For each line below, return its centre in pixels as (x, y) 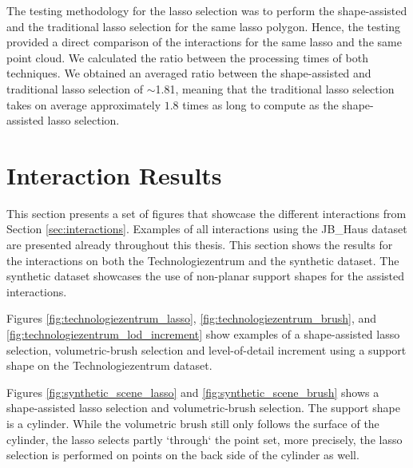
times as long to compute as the (260, 104)
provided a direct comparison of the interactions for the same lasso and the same (204, 42)
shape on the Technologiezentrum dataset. (109, 365)
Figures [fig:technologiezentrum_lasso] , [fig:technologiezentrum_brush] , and (192, 318)
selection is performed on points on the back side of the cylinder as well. (183, 455)
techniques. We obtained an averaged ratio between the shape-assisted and (189, 73)
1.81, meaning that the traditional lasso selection (275, 88)
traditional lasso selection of (75, 88)
